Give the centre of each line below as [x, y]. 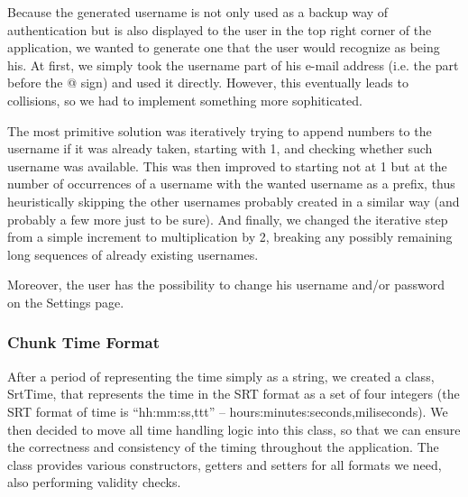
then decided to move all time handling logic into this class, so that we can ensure [234, 429]
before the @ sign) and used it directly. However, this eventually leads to [208, 83]
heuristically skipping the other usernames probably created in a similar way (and [234, 201]
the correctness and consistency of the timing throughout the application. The [223, 447]
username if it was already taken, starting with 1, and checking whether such [220, 148]
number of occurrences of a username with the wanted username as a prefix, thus [231, 184]
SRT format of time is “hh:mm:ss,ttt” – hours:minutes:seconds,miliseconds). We [228, 411]
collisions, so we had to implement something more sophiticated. [185, 100]
